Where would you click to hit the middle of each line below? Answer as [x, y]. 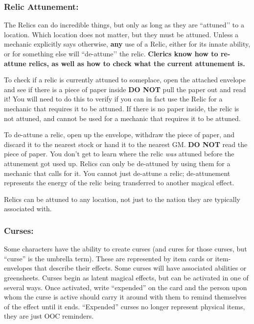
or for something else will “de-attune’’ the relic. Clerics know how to [111, 53]
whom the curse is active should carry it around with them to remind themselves [125, 297]
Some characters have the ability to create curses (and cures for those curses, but [126, 249]
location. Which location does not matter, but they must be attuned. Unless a [121, 34]
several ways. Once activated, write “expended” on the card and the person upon [126, 287]
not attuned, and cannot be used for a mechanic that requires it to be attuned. [122, 118]
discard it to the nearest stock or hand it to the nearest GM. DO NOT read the [126, 144]
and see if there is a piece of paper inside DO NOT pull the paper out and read [125, 89]
